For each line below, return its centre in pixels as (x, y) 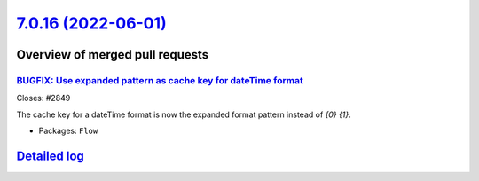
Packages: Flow (68, 131)
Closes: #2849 (43, 98)
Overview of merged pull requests (113, 55)
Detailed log (50, 156)
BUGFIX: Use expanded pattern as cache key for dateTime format (160, 80)
